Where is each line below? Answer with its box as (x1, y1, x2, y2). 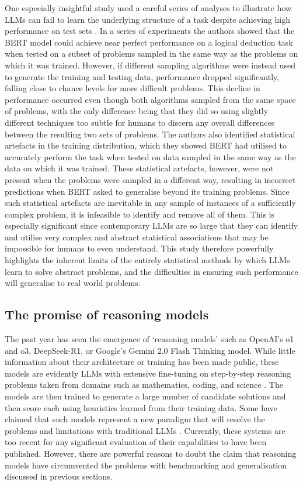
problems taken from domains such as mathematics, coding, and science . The (5, 378, 283, 391)
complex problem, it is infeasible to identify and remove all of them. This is (5, 208, 274, 220)
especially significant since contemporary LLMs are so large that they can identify (5, 219, 298, 232)
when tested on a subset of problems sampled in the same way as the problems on (5, 47, 298, 60)
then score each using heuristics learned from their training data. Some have (5, 401, 277, 413)
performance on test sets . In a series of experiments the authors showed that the (5, 25, 295, 37)
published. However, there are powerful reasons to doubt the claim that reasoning (5, 447, 297, 459)
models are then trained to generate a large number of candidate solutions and (5, 390, 286, 402)
